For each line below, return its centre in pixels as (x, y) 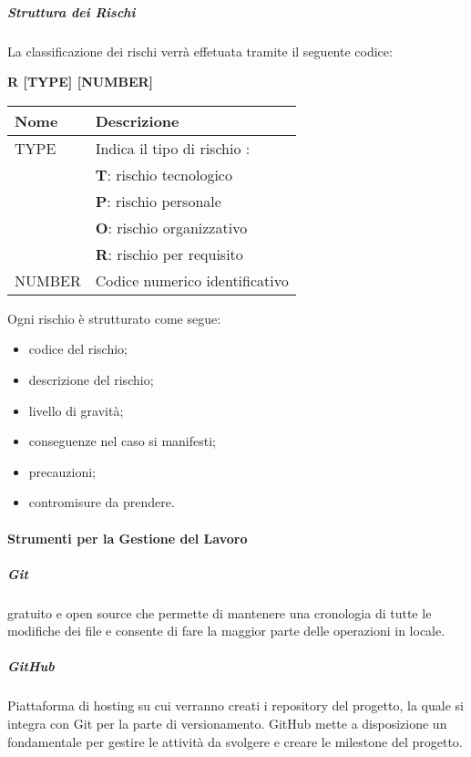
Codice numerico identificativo (192, 280)
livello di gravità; (76, 410)
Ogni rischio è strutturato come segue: (114, 318)
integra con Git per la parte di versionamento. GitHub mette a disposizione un (227, 723)
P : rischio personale (158, 201)
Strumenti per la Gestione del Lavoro (128, 538)
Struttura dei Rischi (72, 11)
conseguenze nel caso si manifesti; (123, 441)
